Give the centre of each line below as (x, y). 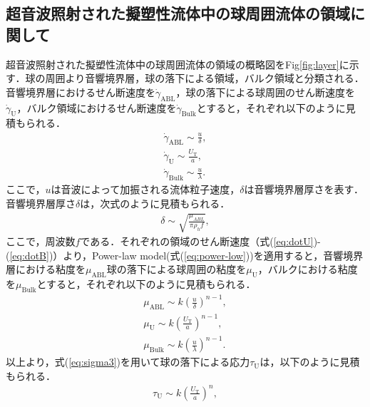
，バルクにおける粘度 (308, 269)
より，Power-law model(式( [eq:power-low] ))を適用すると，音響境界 (213, 255)
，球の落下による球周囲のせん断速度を (266, 92)
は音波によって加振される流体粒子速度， (145, 189)
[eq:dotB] (29, 255)
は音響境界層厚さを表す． (304, 189)
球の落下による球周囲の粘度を (176, 269)
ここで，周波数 (41, 241)
